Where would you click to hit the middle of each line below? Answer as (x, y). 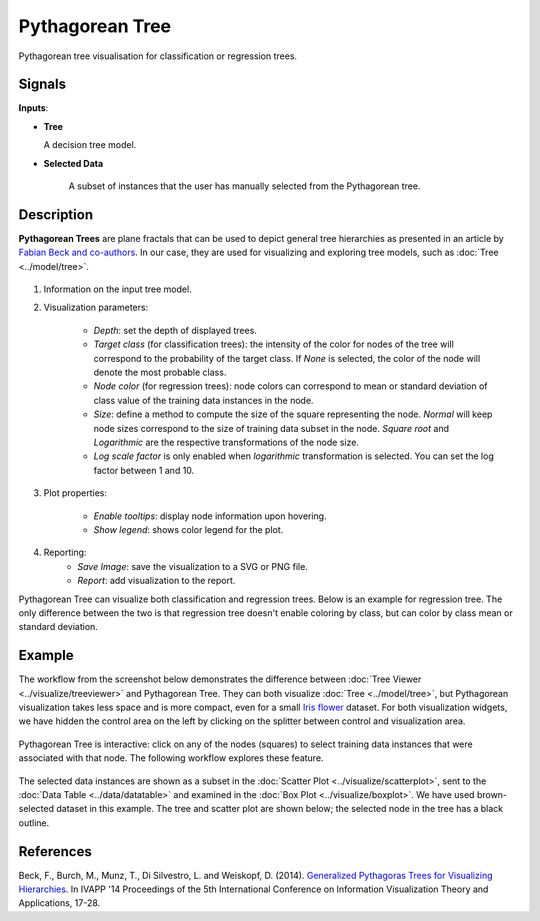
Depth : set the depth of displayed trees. (175, 330)
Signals (42, 84)
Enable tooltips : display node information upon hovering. (210, 516)
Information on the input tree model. (117, 289)
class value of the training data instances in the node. (203, 400)
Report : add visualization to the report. (156, 581)
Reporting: (65, 552)
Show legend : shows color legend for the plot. (188, 529)
